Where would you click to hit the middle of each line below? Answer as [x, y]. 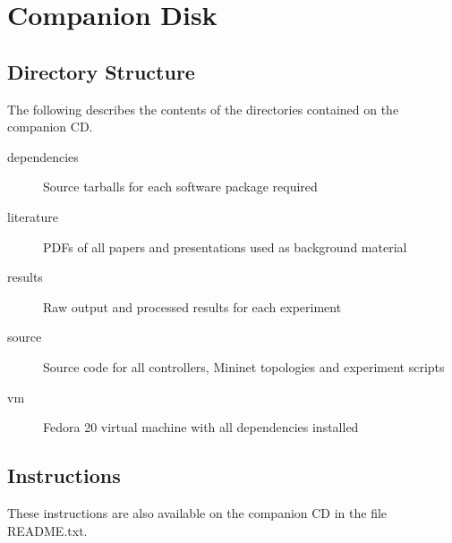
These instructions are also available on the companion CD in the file [197, 512]
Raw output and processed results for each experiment [192, 306]
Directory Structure [101, 71]
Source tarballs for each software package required [180, 187]
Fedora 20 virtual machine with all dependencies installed [201, 427]
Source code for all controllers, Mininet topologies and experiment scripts [244, 366]
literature [33, 216]
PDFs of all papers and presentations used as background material [225, 246]
